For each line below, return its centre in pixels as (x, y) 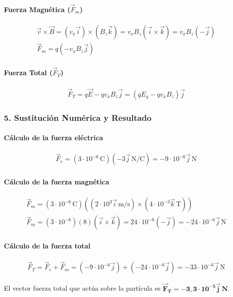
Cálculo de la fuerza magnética (57, 182)
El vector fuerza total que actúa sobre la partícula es (82, 288)
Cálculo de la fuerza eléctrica (54, 137)
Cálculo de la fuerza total (47, 245)
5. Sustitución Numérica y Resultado (78, 118)
